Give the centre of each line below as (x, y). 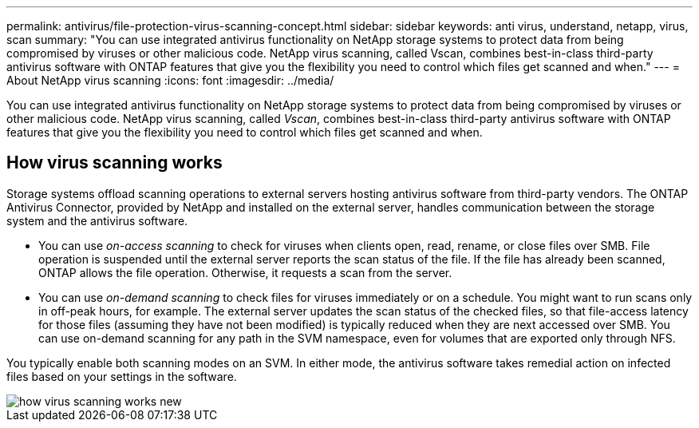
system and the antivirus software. (97, 220)
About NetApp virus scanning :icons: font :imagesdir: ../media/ (170, 80)
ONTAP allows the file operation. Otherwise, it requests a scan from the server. (245, 272)
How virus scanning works (115, 163)
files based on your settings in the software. (122, 376)
